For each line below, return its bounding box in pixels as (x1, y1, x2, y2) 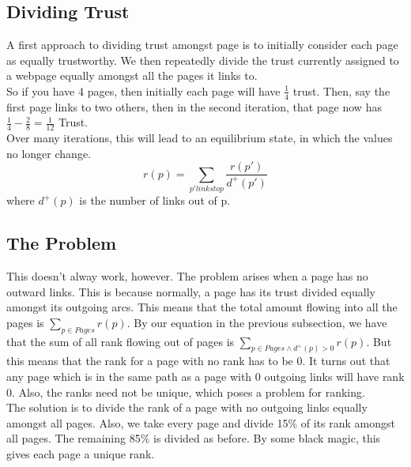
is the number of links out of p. (79, 192, 231, 209)
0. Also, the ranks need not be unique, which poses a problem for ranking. (6, 383, 365, 400)
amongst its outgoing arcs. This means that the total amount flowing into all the (6, 299, 398, 315)
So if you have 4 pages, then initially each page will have (6, 82, 281, 99)
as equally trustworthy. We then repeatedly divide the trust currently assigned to (6, 51, 399, 68)
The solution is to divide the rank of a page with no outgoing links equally (6, 399, 368, 416)
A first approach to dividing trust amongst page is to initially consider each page (6, 36, 398, 53)
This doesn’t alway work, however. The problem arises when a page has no (6, 268, 368, 284)
